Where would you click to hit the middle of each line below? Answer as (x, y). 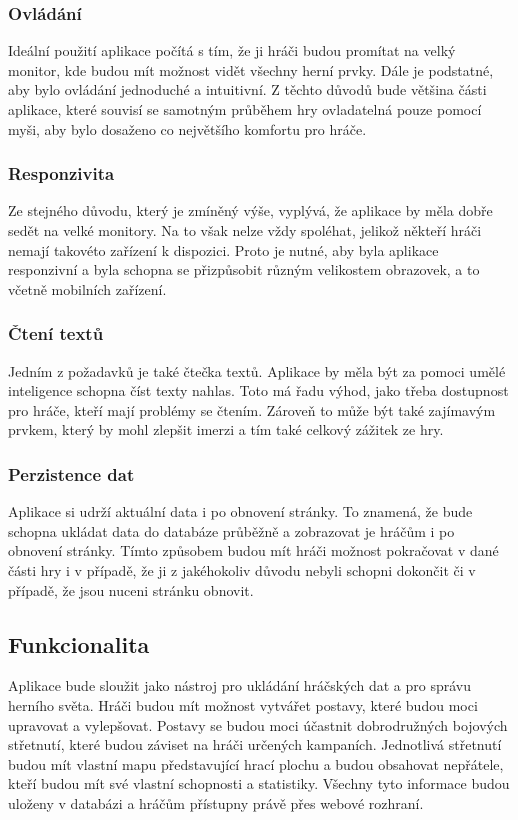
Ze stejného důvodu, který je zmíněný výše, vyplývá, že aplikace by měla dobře (250, 210)
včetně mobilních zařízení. (87, 288)
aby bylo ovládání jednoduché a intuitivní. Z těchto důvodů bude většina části (247, 89)
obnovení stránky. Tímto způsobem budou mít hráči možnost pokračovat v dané (253, 550)
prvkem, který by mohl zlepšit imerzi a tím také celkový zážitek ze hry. (226, 429)
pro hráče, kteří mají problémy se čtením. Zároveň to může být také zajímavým (252, 409)
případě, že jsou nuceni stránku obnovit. (131, 589)
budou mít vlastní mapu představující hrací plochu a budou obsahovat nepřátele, (256, 763)
